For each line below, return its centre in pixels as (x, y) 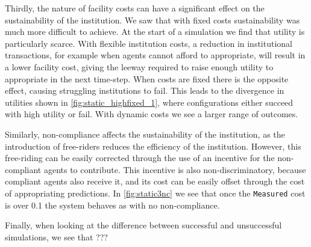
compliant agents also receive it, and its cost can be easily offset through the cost (155, 181)
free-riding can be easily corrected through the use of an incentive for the (140, 158)
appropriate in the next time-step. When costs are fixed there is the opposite (147, 78)
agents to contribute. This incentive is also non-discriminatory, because (175, 169)
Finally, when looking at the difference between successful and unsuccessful (143, 225)
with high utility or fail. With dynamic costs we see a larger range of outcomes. (152, 114)
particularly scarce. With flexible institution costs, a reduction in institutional (149, 43)
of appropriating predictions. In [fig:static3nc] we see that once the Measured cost (155, 193)
